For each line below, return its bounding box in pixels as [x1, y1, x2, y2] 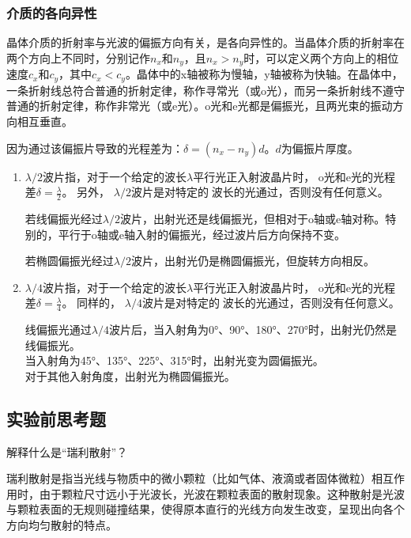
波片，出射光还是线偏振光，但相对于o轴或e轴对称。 [119, 210, 386, 226]
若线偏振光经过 [25, 210, 103, 226]
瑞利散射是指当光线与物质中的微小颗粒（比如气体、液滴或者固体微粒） [6, 470, 371, 487]
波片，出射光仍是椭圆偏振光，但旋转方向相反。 [130, 252, 375, 269]
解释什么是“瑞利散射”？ [6, 443, 128, 460]
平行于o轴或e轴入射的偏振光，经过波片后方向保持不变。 [58, 225, 346, 242]
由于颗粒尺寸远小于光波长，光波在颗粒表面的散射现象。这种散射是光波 [39, 485, 405, 502]
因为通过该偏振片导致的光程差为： [6, 139, 183, 156]
